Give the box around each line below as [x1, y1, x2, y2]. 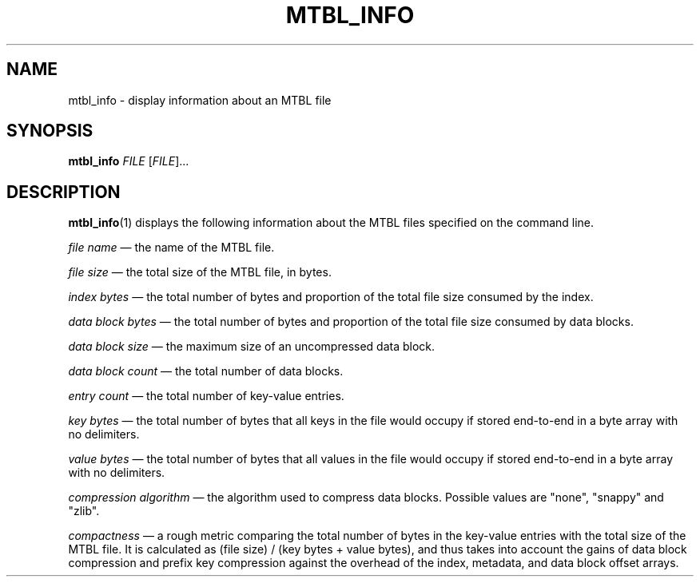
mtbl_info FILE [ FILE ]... [68, 154, 189, 169]
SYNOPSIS [6, 121, 93, 141]
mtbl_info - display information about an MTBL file [68, 93, 332, 107]
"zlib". [68, 504, 100, 518]
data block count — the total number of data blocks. [68, 364, 344, 379]
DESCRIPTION [6, 181, 121, 202]
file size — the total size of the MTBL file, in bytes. [68, 265, 332, 280]
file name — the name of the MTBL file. [68, 240, 275, 255]
